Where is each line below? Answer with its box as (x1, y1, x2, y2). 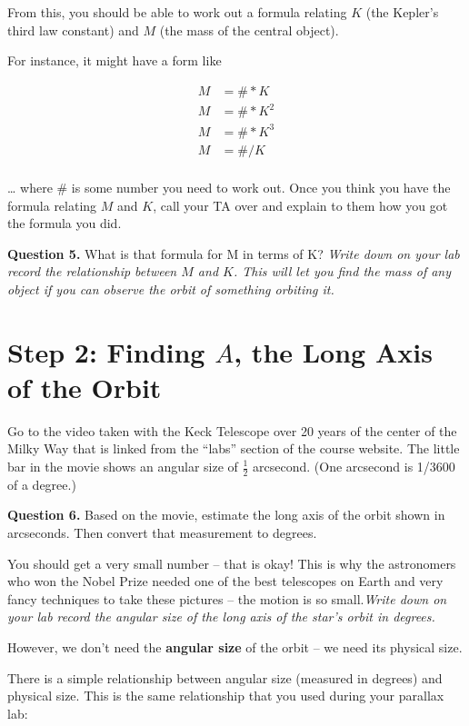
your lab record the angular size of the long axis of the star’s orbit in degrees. (7, 607, 435, 626)
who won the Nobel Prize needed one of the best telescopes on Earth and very (7, 572, 444, 591)
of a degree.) (7, 474, 76, 493)
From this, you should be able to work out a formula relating (7, 3, 347, 21)
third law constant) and (7, 20, 139, 39)
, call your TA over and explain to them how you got (153, 195, 448, 214)
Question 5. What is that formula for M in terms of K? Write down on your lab (7, 244, 460, 263)
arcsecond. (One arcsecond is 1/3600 (253, 457, 455, 475)
